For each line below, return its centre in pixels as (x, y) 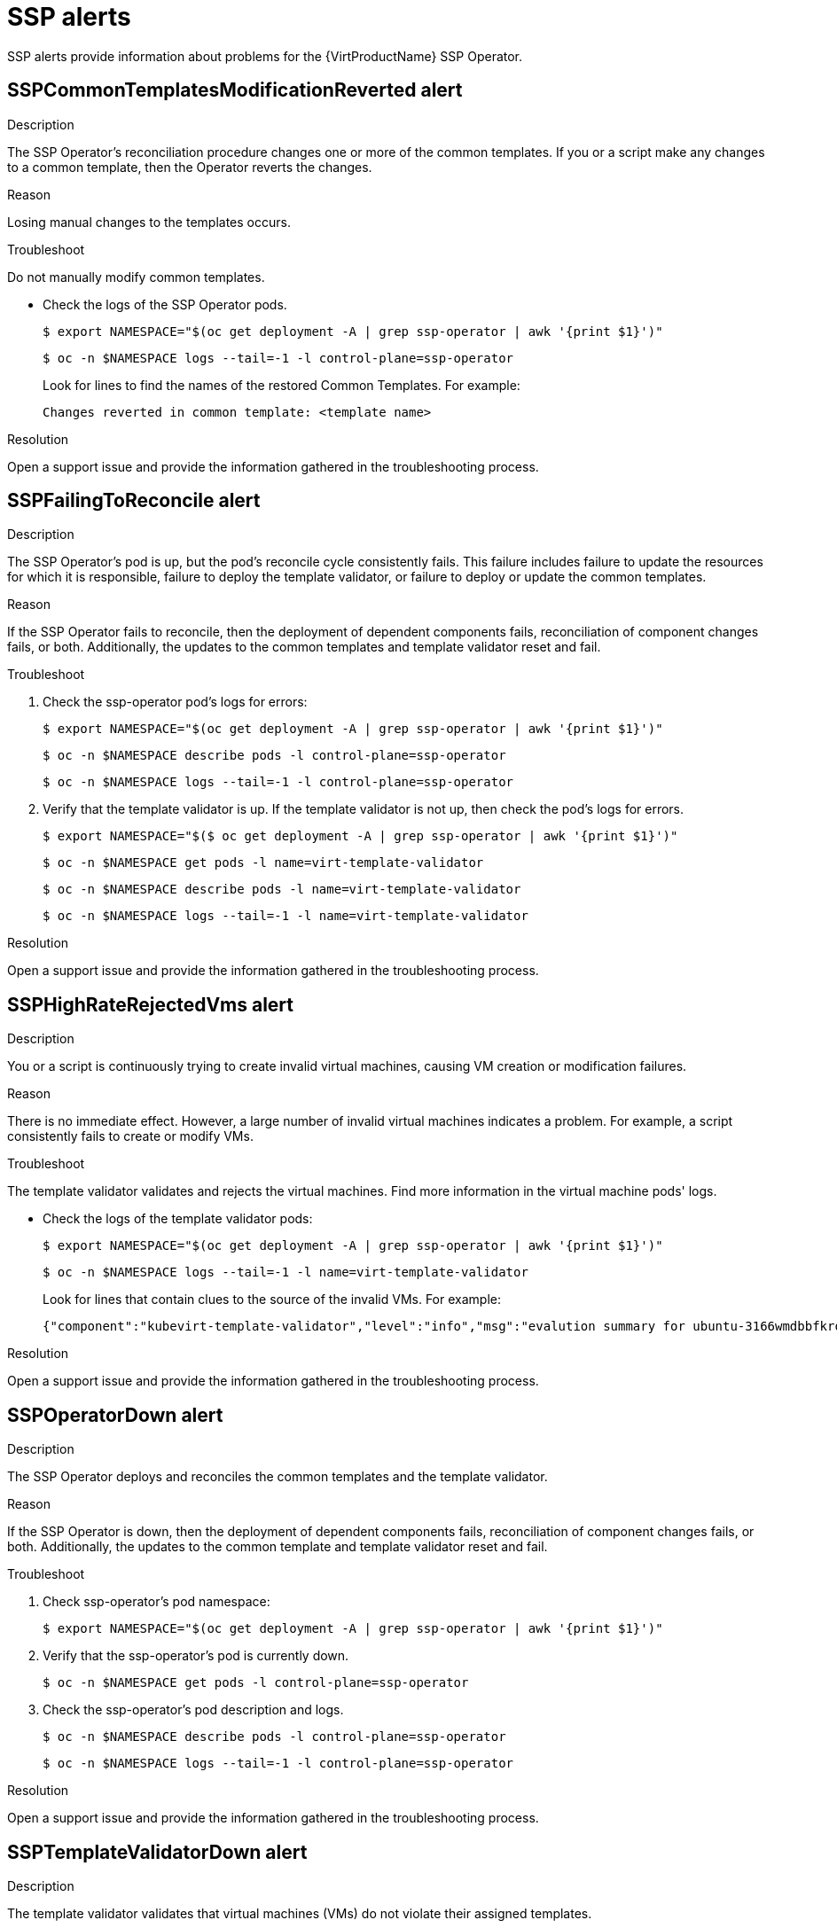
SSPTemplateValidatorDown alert (157, 1852)
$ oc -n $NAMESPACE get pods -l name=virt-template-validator (263, 863)
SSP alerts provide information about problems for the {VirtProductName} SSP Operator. (265, 56)
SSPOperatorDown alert (115, 1415)
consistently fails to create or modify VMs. (130, 1136)
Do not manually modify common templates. (136, 277)
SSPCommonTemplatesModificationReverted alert (235, 90)
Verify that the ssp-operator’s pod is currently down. (196, 1656)
